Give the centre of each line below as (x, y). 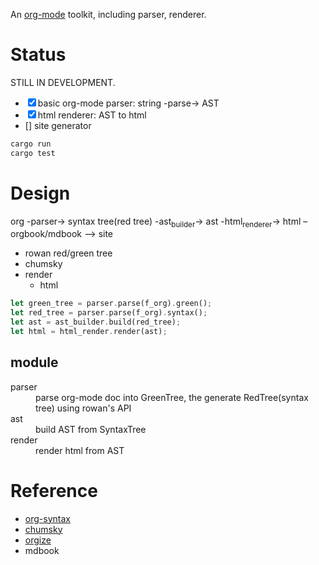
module (34, 362)
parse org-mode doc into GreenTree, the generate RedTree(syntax (172, 397)
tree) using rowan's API (83, 408)
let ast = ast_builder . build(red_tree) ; (96, 322)
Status (38, 55)
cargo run (31, 144)
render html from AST (80, 450)
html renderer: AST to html (92, 115)
